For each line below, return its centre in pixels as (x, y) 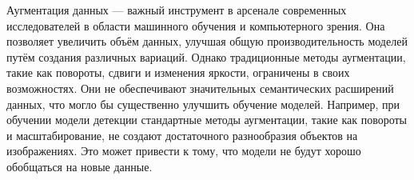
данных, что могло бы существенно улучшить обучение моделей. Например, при (203, 104)
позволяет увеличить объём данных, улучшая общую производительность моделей (207, 41)
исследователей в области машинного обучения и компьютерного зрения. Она (196, 25)
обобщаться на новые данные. (80, 166)
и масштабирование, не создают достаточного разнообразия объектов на (182, 135)
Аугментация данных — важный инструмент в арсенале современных (177, 10)
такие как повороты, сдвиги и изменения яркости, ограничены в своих (178, 72)
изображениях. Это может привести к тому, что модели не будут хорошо (184, 151)
